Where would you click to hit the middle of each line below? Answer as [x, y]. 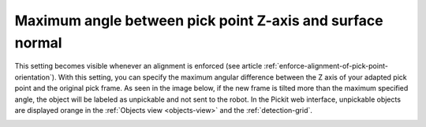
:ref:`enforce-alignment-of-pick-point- [326, 66]
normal [38, 43]
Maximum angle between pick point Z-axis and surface [199, 21]
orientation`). [35, 77]
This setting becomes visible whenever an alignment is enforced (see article [138, 66]
